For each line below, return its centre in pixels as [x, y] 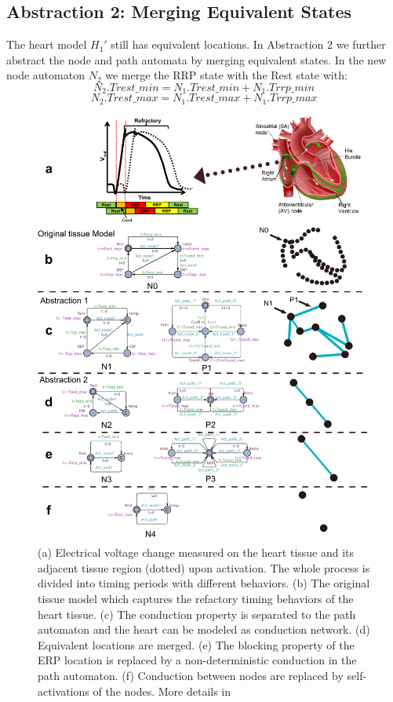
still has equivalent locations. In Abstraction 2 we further [248, 44]
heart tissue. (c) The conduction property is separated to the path [197, 614]
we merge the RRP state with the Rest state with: [226, 75]
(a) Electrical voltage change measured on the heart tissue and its [196, 552]
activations [64, 691]
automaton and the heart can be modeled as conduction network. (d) [204, 629]
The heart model [47, 44]
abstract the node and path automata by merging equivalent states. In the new [196, 59]
